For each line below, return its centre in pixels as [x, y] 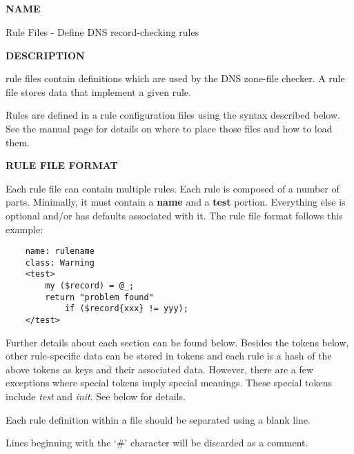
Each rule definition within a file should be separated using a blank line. [158, 419]
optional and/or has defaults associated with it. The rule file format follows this [174, 215]
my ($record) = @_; [90, 286]
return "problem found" [99, 297]
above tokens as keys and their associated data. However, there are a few [160, 369]
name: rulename [60, 251]
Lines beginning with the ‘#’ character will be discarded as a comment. [157, 443]
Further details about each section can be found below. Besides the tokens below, [177, 342]
